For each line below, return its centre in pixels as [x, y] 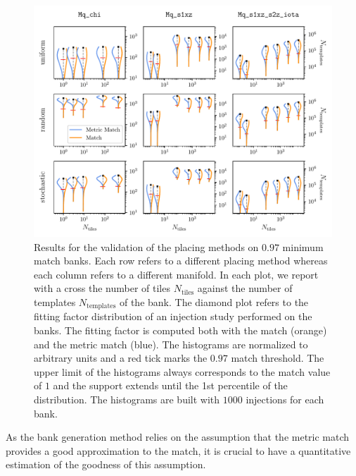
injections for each [285, 399]
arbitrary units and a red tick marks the [121, 358]
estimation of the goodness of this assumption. [106, 464]
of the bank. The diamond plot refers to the [214, 301]
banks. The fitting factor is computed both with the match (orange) [180, 330]
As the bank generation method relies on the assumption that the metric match [178, 437]
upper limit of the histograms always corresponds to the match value [182, 371]
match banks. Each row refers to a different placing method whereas [181, 261]
